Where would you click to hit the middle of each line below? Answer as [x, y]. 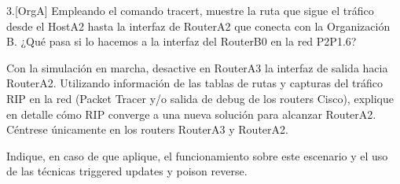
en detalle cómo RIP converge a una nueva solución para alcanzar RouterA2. [191, 114]
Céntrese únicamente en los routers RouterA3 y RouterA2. [147, 129]
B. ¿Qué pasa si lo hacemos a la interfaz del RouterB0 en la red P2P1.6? [182, 41]
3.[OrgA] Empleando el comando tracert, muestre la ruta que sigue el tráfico [190, 10]
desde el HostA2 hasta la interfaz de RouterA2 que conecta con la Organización [198, 26]
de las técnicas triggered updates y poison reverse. [127, 171]
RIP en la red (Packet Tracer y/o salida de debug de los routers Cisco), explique [200, 98]
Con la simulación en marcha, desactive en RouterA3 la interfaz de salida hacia [197, 67]
